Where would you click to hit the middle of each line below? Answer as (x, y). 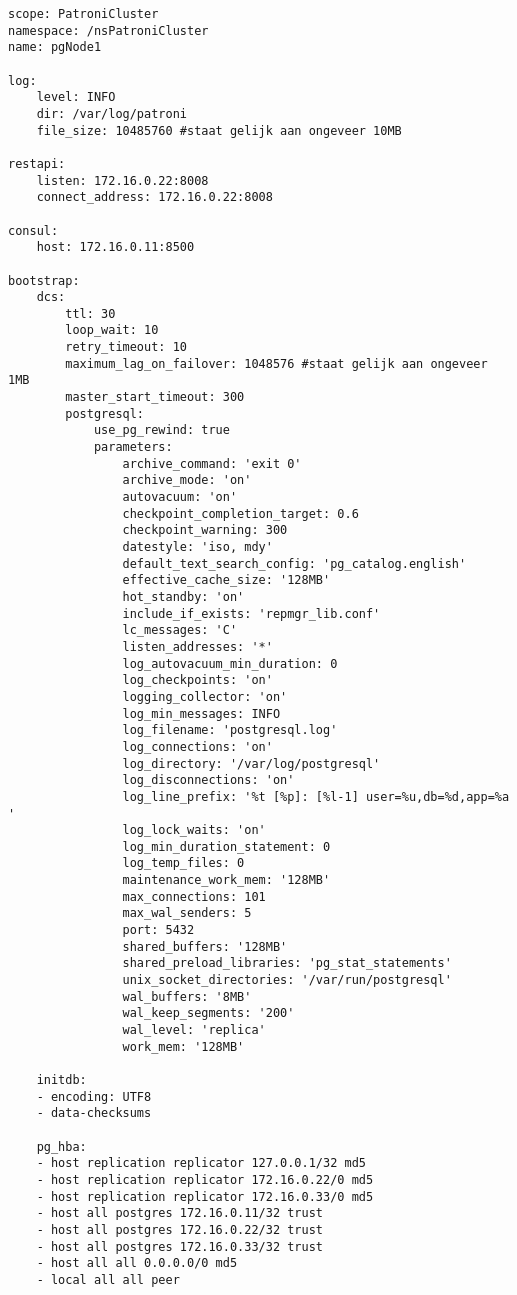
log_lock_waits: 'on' (194, 830)
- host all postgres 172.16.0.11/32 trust (179, 1213)
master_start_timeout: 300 (155, 397)
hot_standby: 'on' (183, 596)
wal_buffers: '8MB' (187, 996)
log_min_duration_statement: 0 (226, 846)
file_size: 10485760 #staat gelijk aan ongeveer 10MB (219, 130)
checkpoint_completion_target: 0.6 (240, 513)
